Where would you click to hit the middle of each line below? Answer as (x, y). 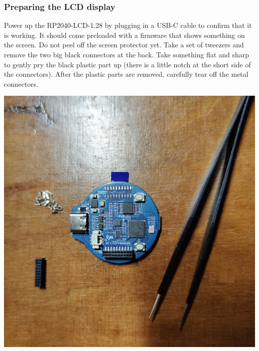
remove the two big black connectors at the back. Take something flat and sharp (127, 54)
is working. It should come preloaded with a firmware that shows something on (125, 35)
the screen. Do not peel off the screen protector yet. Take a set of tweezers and (124, 45)
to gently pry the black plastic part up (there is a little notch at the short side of (128, 64)
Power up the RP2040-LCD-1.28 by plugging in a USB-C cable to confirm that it (128, 25)
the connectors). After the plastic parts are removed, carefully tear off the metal (126, 74)
